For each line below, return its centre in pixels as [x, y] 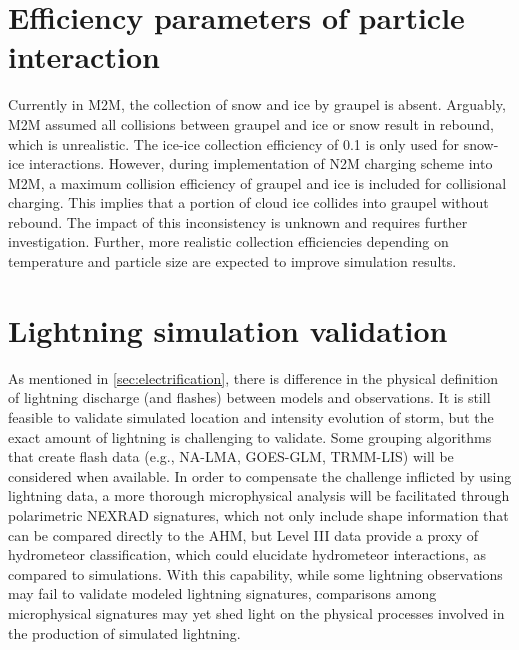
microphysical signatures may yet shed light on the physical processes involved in [256, 612]
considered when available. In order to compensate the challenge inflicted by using [260, 475]
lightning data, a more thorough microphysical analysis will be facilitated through [259, 495]
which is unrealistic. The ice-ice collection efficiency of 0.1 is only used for [234, 143]
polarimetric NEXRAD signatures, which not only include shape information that [258, 514]
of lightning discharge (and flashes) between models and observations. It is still [249, 397]
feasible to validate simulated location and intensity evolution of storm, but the [251, 416]
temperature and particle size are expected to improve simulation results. [232, 261]
